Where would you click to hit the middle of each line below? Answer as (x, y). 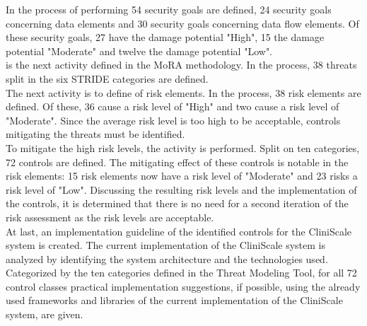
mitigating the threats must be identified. (95, 134)
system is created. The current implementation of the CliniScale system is (166, 245)
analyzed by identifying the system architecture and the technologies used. (167, 258)
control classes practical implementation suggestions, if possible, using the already (183, 286)
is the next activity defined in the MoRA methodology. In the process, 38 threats (181, 65)
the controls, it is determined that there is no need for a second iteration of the (177, 203)
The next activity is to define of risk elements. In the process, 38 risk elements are (183, 92)
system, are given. (45, 314)
